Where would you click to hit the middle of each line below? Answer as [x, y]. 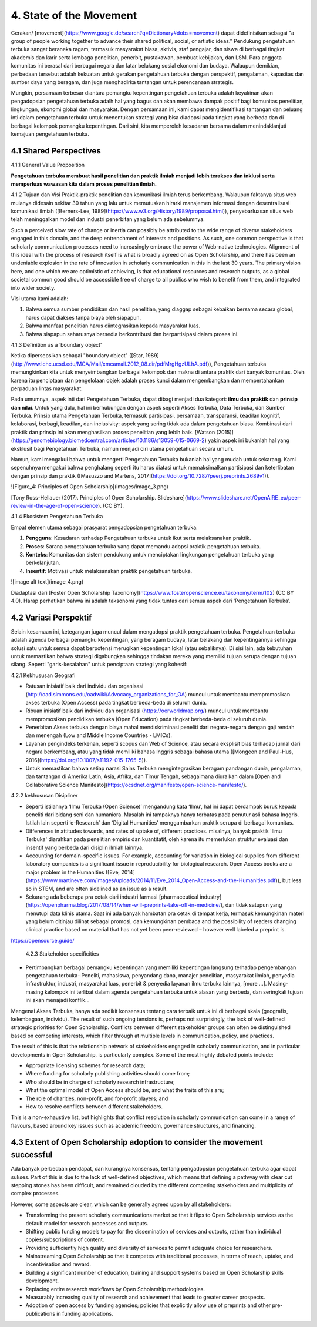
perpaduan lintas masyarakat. [47, 388]
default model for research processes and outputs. [87, 1223]
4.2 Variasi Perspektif [51, 617]
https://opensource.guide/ [43, 940]
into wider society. [33, 287]
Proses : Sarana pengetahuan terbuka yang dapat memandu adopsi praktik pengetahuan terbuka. [143, 546]
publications [41, 1313]
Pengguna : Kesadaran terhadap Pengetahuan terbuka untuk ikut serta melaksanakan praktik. [139, 538]
